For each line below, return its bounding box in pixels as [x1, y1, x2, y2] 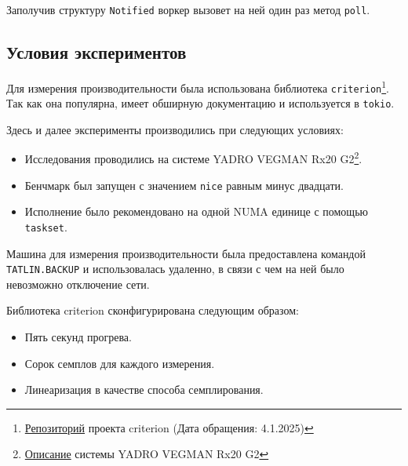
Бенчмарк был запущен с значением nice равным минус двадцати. [24, 177, 344, 193]
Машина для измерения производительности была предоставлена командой [6, 245, 366, 261]
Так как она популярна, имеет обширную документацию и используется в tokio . [6, 95, 395, 111]
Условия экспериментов [6, 40, 187, 64]
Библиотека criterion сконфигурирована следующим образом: [6, 302, 299, 319]
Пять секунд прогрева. [24, 329, 132, 345]
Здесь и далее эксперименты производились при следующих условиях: [6, 121, 344, 137]
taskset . [24, 218, 67, 235]
